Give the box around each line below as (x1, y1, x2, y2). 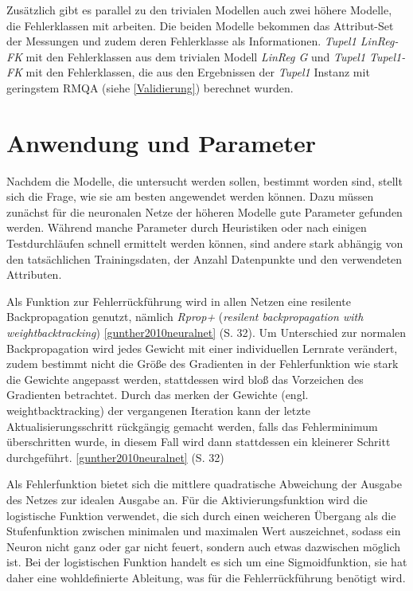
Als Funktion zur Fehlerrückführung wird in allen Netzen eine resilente (6, 292, 351, 309)
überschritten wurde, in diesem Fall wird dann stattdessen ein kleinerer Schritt (6, 433, 391, 450)
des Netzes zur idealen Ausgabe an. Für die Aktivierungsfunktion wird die (6, 491, 368, 507)
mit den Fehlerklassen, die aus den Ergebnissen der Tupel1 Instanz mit (25, 64, 370, 80)
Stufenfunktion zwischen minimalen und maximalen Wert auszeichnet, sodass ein (6, 523, 401, 539)
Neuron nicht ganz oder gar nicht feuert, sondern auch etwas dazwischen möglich (6, 538, 401, 554)
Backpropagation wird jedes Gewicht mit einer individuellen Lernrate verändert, (6, 339, 398, 356)
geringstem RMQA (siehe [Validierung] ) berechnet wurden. (6, 79, 294, 96)
